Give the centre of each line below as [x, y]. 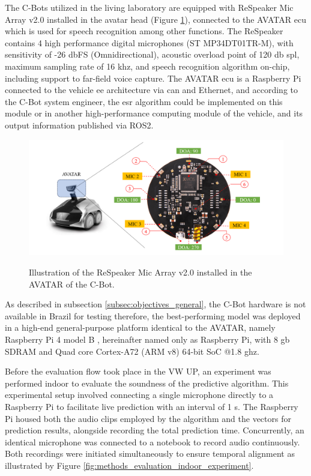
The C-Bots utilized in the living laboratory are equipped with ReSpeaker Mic [149, 7]
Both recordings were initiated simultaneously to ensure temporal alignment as [150, 453]
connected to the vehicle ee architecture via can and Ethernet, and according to [152, 90]
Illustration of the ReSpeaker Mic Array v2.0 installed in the [140, 272]
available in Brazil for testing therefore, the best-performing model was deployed [153, 315]
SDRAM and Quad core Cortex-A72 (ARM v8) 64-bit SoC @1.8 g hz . [132, 351]
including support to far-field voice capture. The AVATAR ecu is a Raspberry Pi [153, 78]
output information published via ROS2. [79, 125]
